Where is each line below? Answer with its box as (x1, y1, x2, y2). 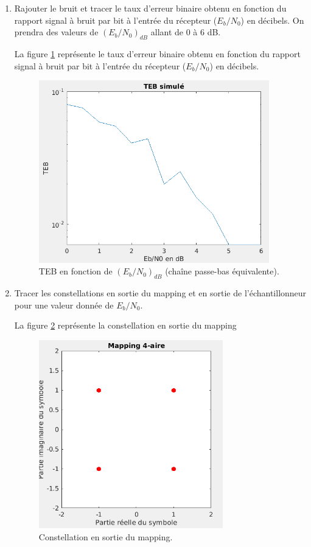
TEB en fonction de (38, 265, 113, 277)
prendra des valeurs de (14, 26, 99, 38)
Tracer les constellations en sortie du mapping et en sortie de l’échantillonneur (14, 287, 307, 299)
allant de (150, 26, 184, 38)
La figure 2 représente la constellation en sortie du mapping (14, 319, 237, 332)
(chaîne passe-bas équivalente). (165, 265, 279, 277)
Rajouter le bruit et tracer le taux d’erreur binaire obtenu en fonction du (14, 2, 287, 14)
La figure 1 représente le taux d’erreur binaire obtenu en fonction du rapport (14, 47, 301, 60)
